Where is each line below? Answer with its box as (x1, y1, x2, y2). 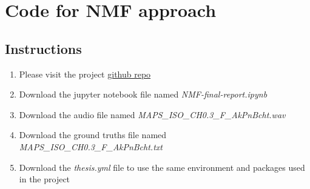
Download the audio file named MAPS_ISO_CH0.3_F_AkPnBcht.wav (19, 108, 286, 121)
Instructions (5, 39, 82, 58)
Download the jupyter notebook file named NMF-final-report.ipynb (19, 88, 268, 101)
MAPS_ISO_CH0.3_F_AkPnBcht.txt (19, 140, 163, 153)
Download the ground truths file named (19, 128, 167, 141)
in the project (19, 173, 70, 185)
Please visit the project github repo (19, 67, 151, 80)
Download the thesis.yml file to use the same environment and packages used (19, 161, 305, 173)
